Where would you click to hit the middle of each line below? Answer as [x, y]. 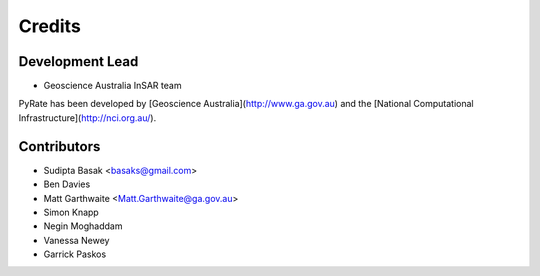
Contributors [59, 146]
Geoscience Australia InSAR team [112, 86]
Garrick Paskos [75, 254]
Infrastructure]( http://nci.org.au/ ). [87, 117]
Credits [50, 26]
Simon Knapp [71, 212]
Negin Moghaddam [83, 226]
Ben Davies [67, 184]
